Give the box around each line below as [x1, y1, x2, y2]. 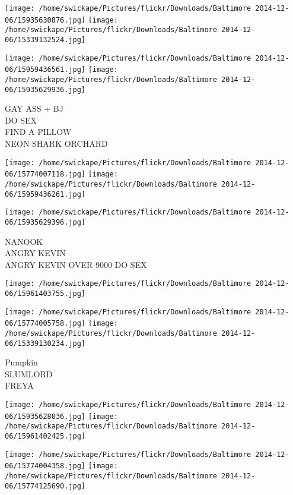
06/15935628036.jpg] [5, 412, 86, 421]
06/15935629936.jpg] [5, 85, 86, 94]
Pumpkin [5, 356, 38, 368]
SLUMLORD [5, 367, 53, 380]
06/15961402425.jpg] [5, 432, 86, 441]
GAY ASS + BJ [5, 102, 63, 115]
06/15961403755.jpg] [5, 289, 86, 298]
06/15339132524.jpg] [5, 35, 86, 44]
